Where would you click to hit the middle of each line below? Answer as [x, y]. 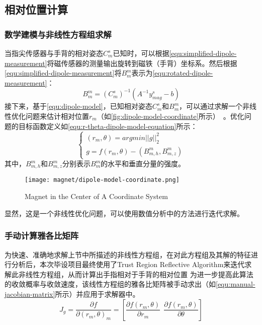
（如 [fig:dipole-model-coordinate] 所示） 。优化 [170, 116]
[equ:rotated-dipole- [183, 73]
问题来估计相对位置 [57, 116]
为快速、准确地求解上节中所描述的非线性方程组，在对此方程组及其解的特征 [128, 254]
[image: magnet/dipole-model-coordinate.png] [102, 180]
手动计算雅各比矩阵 [42, 236]
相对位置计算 [36, 9]
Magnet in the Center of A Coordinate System [96, 196]
